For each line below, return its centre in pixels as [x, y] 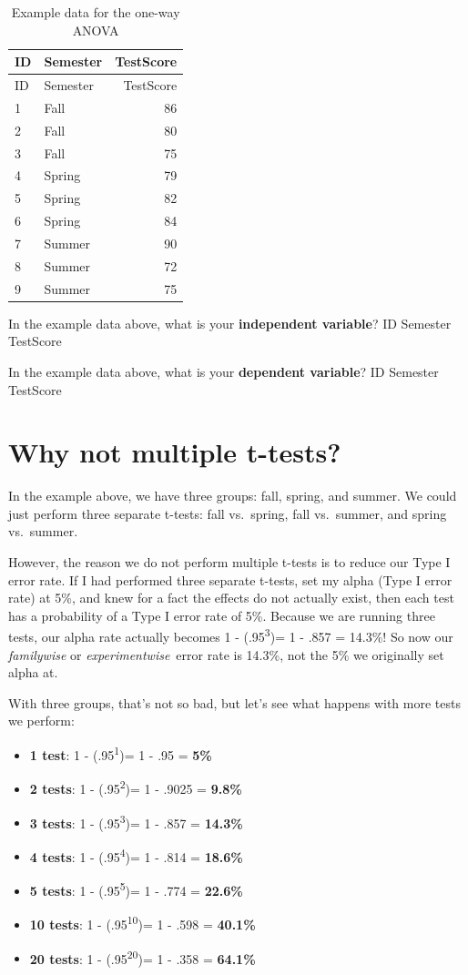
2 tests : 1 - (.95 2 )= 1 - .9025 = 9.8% [136, 787]
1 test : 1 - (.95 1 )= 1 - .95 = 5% [121, 753]
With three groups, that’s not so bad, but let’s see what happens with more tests [234, 702]
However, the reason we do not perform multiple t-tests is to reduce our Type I [229, 562]
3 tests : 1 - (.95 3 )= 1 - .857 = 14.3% [136, 821]
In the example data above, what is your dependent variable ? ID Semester [224, 371]
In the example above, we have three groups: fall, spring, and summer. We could [233, 496]
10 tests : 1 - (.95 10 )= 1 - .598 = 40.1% [142, 923]
